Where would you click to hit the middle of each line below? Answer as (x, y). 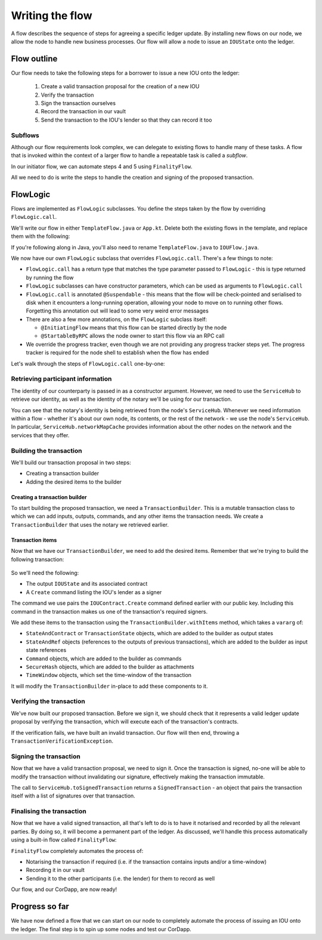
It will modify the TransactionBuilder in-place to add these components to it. (109, 686)
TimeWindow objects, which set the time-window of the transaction (109, 675)
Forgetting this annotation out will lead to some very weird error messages (117, 311)
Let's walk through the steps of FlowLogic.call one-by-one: (88, 363)
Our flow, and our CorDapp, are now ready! (64, 889)
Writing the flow (52, 16)
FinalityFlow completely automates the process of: (77, 851)
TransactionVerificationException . (62, 741)
